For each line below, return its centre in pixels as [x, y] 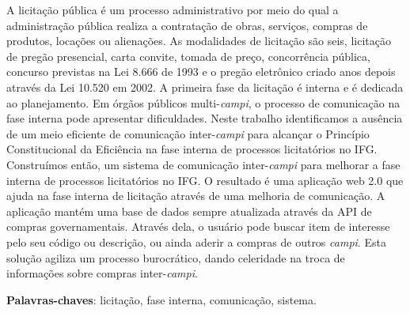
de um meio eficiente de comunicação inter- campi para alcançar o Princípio [188, 133]
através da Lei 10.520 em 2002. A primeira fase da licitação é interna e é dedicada [205, 87]
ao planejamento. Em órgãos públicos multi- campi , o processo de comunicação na [203, 102]
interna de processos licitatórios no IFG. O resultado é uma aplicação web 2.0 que [205, 180]
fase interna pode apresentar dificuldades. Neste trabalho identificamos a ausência [205, 118]
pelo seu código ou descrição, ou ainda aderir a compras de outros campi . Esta [196, 241]
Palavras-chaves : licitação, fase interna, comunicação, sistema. [161, 299]
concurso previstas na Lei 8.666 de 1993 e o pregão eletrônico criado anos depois [201, 72]
